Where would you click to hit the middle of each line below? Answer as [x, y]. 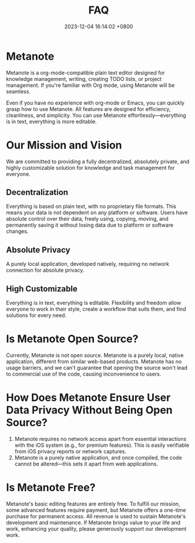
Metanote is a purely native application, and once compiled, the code [98, 457]
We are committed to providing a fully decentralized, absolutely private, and [98, 161]
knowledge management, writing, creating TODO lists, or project [84, 79]
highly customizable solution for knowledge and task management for [90, 167]
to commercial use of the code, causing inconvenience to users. [84, 374]
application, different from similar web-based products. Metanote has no [94, 361]
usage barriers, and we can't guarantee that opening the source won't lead [97, 368]
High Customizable [42, 289]
